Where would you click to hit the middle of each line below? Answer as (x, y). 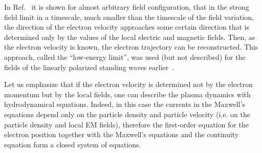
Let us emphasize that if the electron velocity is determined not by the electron (128, 84)
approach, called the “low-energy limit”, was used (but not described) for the (125, 57)
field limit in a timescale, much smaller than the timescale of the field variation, (129, 17)
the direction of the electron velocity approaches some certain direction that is (127, 27)
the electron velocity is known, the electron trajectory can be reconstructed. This (131, 47)
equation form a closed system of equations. (73, 144)
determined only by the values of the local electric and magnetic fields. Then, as (130, 37)
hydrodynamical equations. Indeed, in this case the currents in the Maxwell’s (125, 104)
